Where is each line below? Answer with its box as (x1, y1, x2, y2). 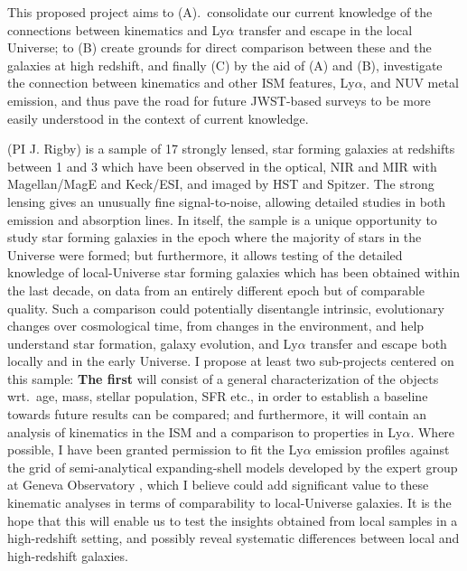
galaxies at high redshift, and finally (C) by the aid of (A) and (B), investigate (7, 55, 443, 74)
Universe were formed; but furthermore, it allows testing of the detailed (7, 245, 403, 264)
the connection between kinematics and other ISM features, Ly (7, 73, 355, 92)
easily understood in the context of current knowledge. (7, 108, 309, 127)
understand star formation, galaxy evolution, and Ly (7, 333, 298, 352)
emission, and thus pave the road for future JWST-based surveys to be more (7, 90, 431, 109)
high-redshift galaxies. (7, 546, 128, 565)
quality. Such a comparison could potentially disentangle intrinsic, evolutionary (7, 298, 444, 317)
